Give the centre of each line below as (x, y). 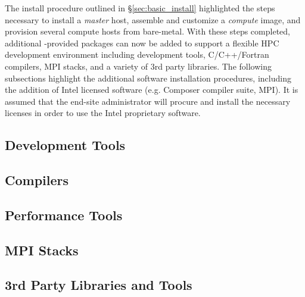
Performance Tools (64, 215)
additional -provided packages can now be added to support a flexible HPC (142, 43)
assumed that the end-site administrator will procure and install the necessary (148, 101)
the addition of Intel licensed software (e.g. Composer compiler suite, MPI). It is (152, 90)
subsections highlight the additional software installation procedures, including (148, 78)
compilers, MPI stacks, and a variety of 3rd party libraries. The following (138, 66)
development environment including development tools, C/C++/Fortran (137, 54)
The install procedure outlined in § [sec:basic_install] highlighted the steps (140, 8)
